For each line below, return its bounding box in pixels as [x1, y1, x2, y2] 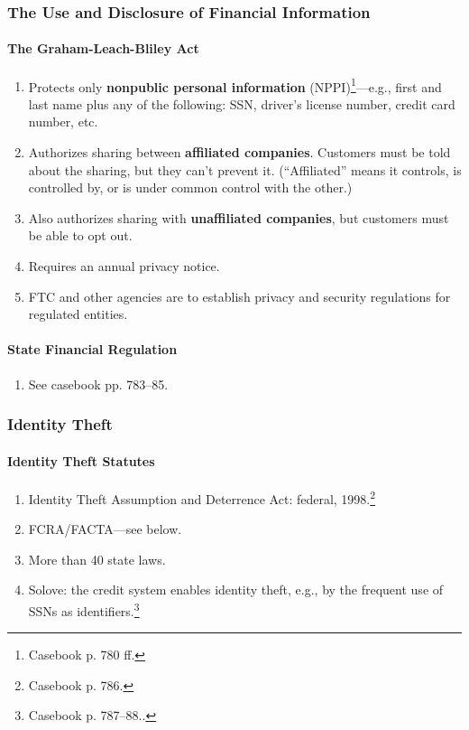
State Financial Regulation [7, 340, 178, 359]
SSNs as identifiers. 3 [28, 598, 140, 620]
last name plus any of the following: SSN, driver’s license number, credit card [28, 94, 455, 113]
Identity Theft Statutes [7, 451, 155, 470]
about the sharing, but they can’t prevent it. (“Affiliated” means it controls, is [28, 160, 462, 179]
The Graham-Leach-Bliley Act [7, 39, 199, 58]
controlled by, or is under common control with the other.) [28, 178, 353, 197]
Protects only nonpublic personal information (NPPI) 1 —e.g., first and [28, 74, 442, 96]
